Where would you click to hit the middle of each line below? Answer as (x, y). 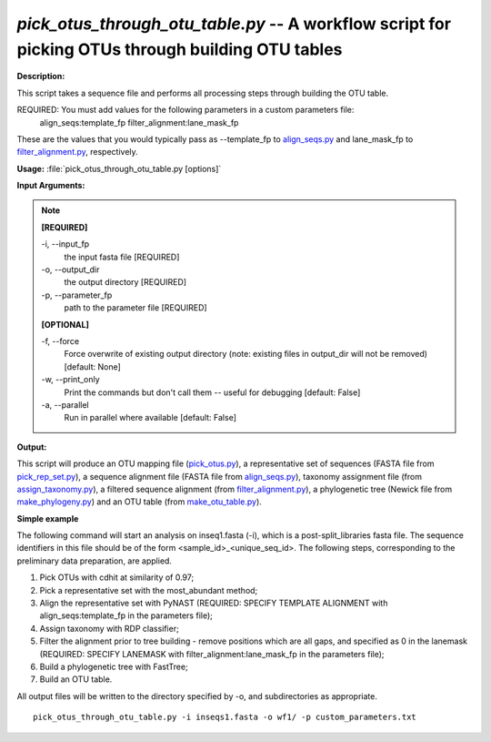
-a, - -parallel (65, 404)
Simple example (48, 518)
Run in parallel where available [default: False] (150, 418)
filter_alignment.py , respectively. (77, 152)
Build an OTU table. (76, 679)
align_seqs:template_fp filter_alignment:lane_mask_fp (139, 122)
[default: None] (93, 366)
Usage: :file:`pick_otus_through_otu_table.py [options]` (119, 168)
